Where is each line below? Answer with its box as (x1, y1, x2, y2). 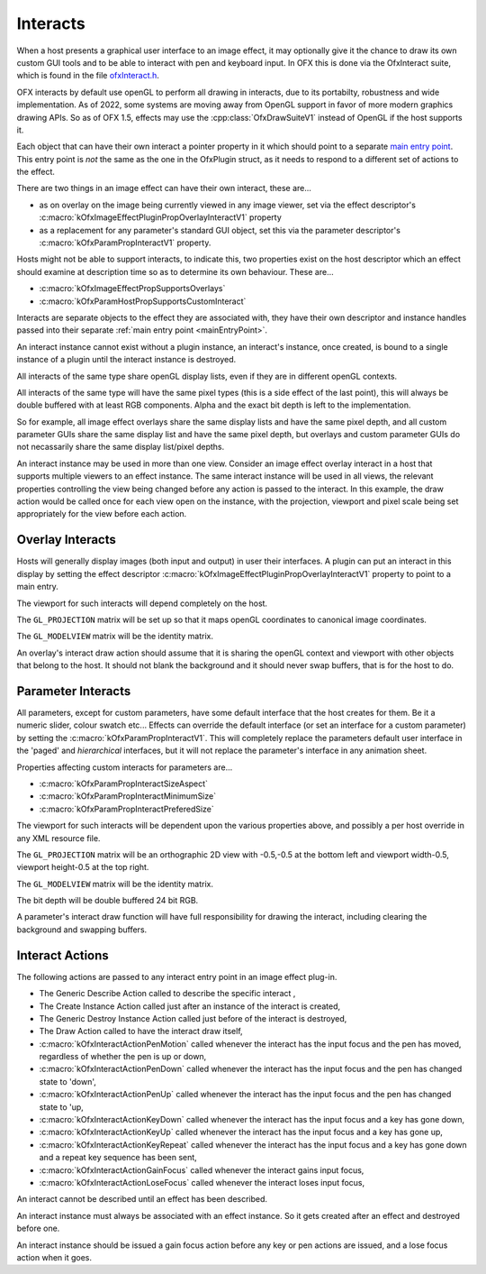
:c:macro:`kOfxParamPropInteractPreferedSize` (39, 803, 215, 814)
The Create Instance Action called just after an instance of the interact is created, (39, 1001, 341, 1012)
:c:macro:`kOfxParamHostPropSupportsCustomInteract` (39, 296, 247, 307)
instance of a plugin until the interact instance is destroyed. (16, 354, 237, 365)
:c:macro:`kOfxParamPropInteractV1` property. (39, 237, 211, 248)
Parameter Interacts (16, 683, 131, 699)
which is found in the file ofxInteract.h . (16, 70, 159, 81)
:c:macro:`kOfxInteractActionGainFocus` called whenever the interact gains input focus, (39, 1164, 364, 1176)
